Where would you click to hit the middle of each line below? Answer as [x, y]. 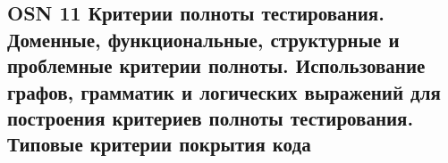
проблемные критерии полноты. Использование [216, 65]
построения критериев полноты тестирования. [211, 117]
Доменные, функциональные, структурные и [203, 39]
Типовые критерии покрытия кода [159, 144]
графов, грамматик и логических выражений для [224, 91]
